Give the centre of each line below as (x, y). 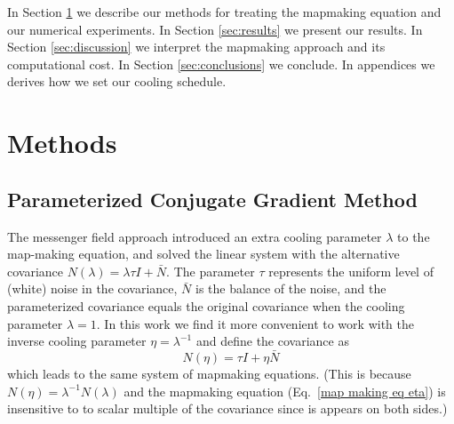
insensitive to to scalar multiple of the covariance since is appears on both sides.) (227, 408)
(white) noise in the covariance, (92, 288)
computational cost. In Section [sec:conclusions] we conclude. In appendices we (221, 64)
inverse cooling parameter (77, 341)
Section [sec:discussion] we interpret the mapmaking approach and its (196, 47)
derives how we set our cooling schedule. (117, 81)
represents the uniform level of (351, 271)
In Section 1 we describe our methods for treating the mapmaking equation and (224, 12)
